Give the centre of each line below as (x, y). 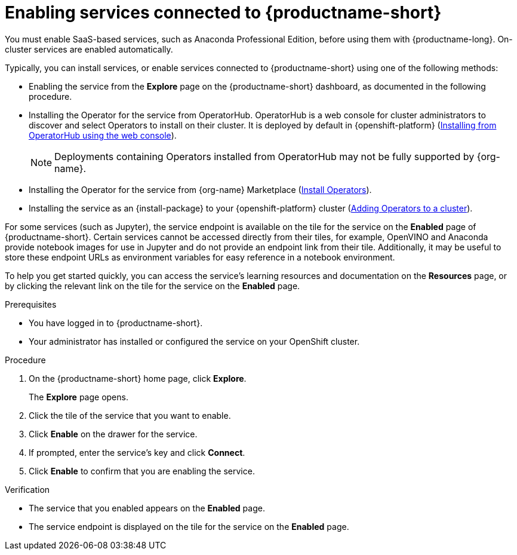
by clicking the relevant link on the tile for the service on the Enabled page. (153, 286)
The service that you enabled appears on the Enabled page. (147, 508)
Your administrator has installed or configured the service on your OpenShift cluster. (194, 341)
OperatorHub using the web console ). (103, 135)
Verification (27, 489)
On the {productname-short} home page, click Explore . (138, 378)
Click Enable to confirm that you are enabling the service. (142, 471)
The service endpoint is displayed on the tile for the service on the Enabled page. (189, 526)
